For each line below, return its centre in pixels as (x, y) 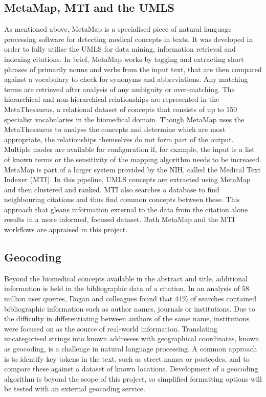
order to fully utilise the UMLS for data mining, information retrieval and (120, 49)
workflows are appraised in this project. (66, 229)
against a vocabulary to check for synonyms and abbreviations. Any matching (126, 79)
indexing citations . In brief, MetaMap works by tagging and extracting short (124, 59)
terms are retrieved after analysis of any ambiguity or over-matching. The (119, 89)
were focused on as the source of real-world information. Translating (111, 328)
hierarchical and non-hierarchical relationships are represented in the (112, 99)
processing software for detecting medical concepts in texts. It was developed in (129, 39)
